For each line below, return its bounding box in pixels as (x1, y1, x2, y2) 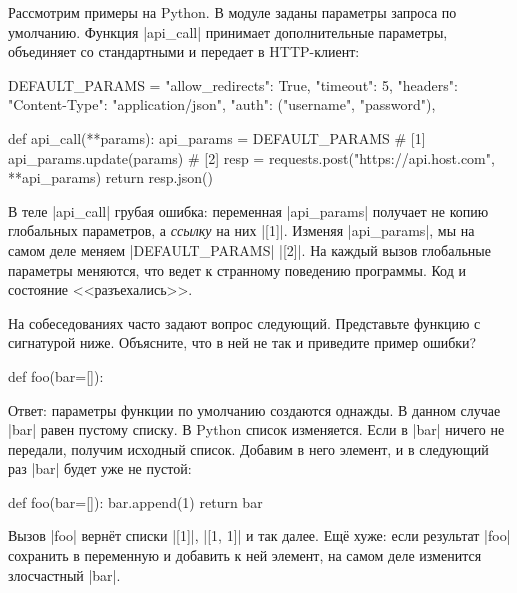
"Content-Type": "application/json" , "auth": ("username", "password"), (8, 94, 436, 115)
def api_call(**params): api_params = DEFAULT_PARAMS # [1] (8, 127, 426, 148)
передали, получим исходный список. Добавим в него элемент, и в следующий (8, 438, 489, 459)
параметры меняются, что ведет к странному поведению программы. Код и (8, 259, 466, 280)
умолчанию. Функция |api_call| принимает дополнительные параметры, (8, 21, 448, 42)
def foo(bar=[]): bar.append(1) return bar (8, 491, 263, 512)
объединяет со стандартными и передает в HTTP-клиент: (8, 41, 360, 62)
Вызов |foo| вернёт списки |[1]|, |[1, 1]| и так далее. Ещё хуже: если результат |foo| (8, 525, 511, 546)
